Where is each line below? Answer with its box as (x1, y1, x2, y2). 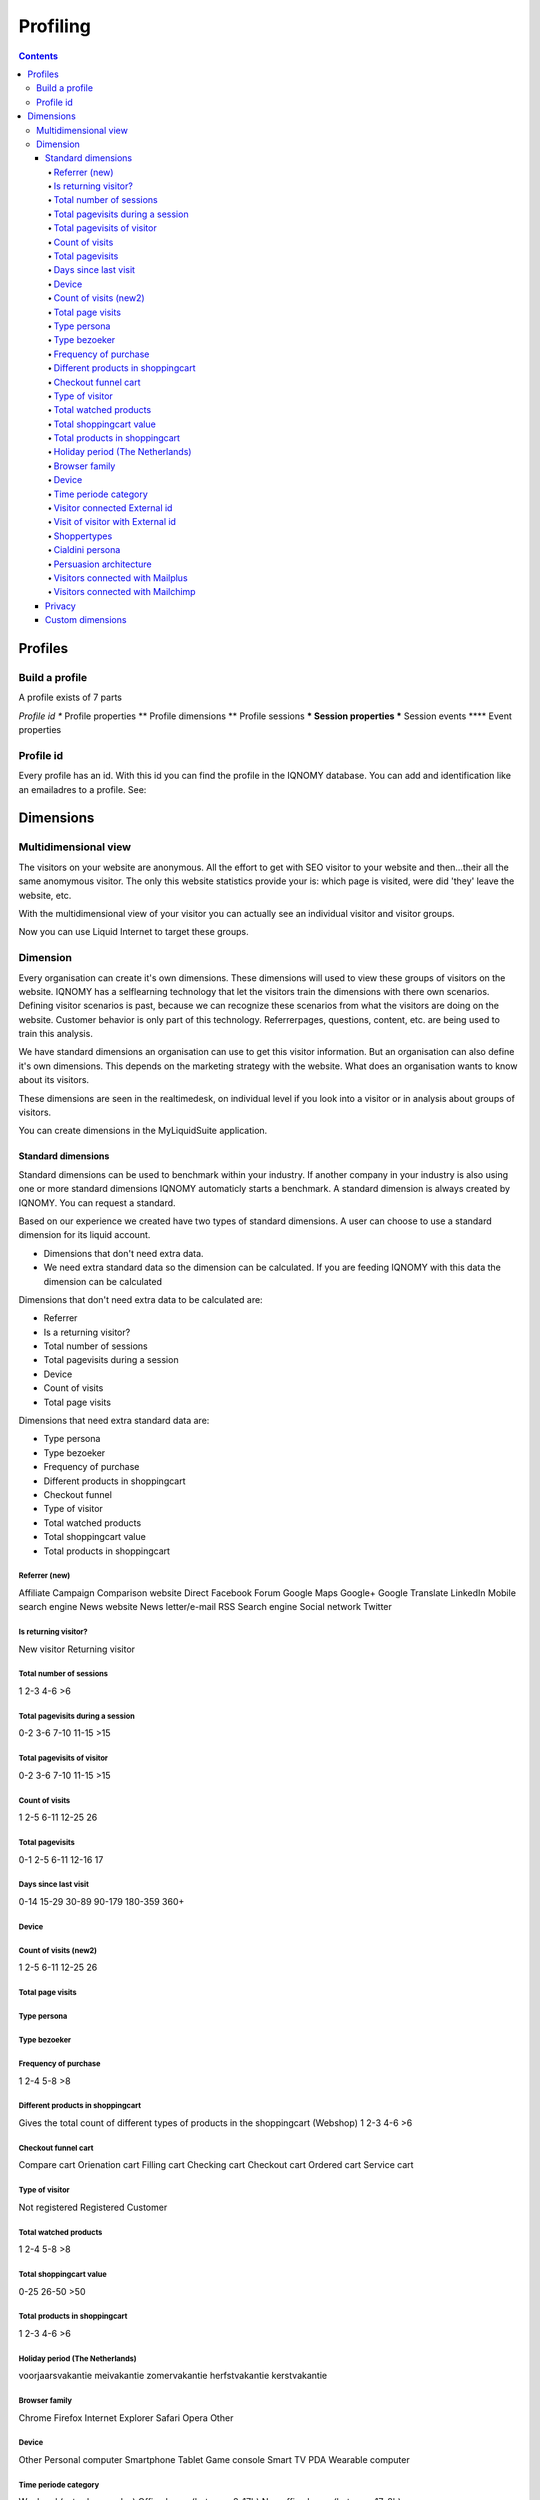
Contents (18, 50, 59, 62)
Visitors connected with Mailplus (53, 572, 189, 584)
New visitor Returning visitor (18, 1643, 135, 1655)
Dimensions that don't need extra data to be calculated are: (18, 1293, 264, 1305)
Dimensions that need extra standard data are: (18, 1415, 210, 1427)
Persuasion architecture (53, 558, 152, 570)
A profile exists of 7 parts (18, 691, 122, 704)
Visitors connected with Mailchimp (53, 586, 196, 598)
